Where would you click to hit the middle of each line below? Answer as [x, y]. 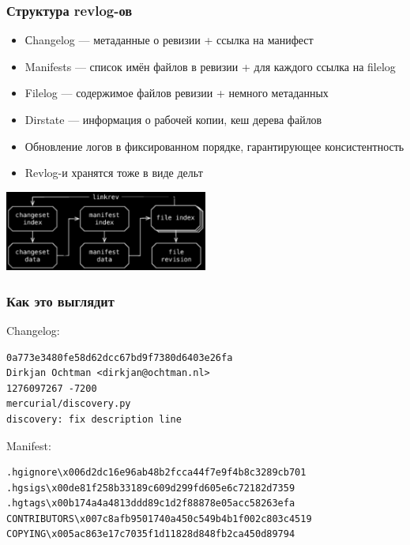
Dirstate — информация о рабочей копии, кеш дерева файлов [173, 119]
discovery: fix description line [94, 419]
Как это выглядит [60, 301]
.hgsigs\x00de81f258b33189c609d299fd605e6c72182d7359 [151, 488]
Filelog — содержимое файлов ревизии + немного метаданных [177, 93]
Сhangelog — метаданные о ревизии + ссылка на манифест [169, 40]
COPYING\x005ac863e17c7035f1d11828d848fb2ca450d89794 [151, 534]
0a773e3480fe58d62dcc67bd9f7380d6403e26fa [120, 357]
